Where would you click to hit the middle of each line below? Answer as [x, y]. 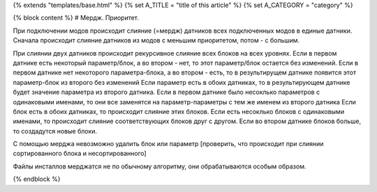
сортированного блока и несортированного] [80, 154]
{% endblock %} [37, 179]
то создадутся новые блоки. [55, 131]
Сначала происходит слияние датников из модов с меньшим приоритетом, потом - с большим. [156, 40]
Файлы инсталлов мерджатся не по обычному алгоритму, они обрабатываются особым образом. [160, 166]
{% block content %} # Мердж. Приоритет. [76, 18]
